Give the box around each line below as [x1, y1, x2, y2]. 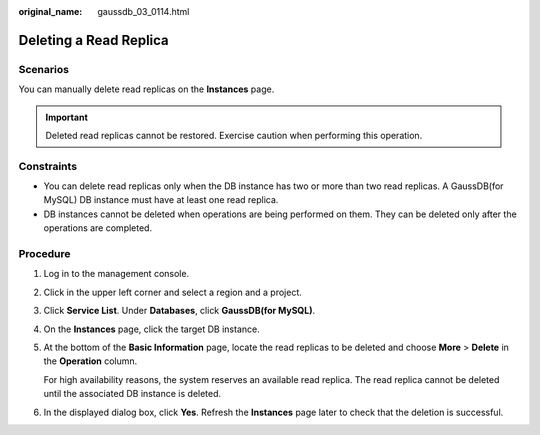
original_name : [18, 6, 83, 17]
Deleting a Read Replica [18, 31, 169, 49]
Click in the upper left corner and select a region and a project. [43, 286, 302, 298]
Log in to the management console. [43, 268, 190, 280]
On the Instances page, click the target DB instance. [43, 323, 260, 335]
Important [45, 111, 89, 123]
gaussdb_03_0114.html [97, 6, 190, 17]
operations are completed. [43, 222, 153, 234]
